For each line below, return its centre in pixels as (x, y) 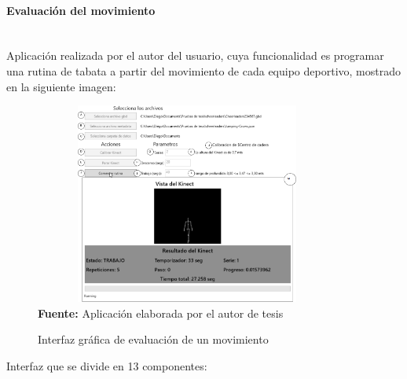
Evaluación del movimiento (81, 10)
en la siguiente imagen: (61, 86)
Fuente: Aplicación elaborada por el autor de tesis (161, 313)
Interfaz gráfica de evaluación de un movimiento (153, 339)
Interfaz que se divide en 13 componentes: (107, 365)
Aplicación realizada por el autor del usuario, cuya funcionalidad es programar (195, 55)
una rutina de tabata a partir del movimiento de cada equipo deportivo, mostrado (203, 70)
